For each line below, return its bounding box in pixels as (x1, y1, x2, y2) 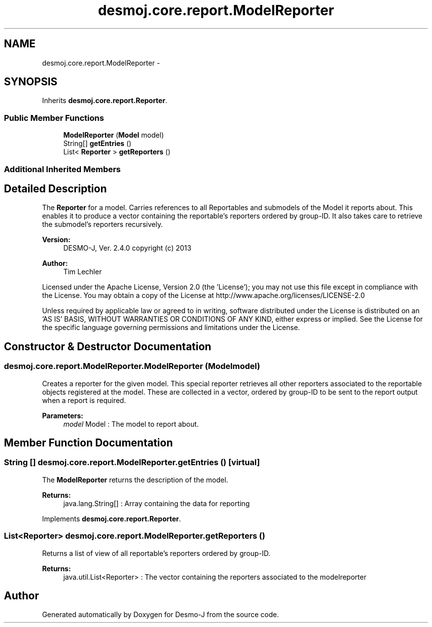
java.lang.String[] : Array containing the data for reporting (63, 499, 250, 508)
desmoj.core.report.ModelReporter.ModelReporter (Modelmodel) (4, 361, 260, 371)
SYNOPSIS (4, 75, 58, 88)
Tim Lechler (63, 267, 102, 276)
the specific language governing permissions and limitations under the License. (42, 323, 300, 332)
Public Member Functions (4, 112, 104, 123)
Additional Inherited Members (4, 164, 121, 174)
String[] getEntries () (63, 139, 132, 148)
